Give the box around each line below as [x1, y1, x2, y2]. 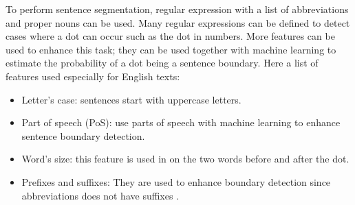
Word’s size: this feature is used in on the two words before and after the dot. [21, 152, 349, 166]
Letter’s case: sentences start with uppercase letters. [21, 92, 241, 106]
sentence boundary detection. [21, 128, 145, 143]
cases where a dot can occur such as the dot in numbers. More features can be [6, 29, 335, 43]
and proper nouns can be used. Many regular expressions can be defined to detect [6, 15, 350, 29]
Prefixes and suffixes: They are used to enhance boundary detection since [21, 174, 331, 189]
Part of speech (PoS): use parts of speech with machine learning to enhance [21, 115, 341, 130]
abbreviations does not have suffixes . [21, 188, 180, 202]
